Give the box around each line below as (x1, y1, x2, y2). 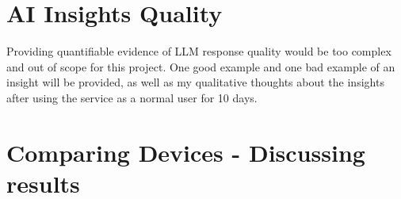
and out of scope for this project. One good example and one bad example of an (6, 58, 395, 75)
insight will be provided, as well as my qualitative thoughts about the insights (6, 74, 384, 90)
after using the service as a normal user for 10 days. (6, 89, 258, 105)
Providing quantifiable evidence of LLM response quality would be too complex (6, 43, 391, 59)
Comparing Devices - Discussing (6, 136, 365, 168)
